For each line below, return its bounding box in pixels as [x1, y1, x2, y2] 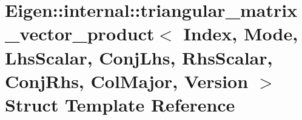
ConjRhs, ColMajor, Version [5, 68, 249, 93]
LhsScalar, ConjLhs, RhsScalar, [5, 45, 273, 69]
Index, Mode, [183, 21, 298, 46]
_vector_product [5, 21, 155, 46]
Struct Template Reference [5, 92, 235, 116]
